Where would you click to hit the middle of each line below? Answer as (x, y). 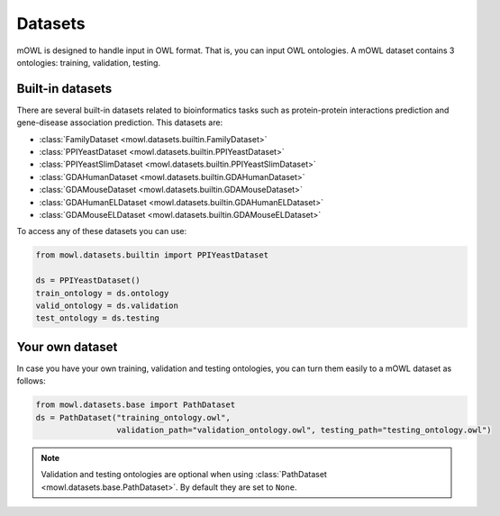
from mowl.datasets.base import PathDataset (136, 405)
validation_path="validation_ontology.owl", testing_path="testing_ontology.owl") (304, 430)
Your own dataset (67, 347)
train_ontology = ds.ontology (102, 293)
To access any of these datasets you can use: (102, 231)
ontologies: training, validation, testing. (89, 62)
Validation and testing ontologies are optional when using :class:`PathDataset (184, 475)
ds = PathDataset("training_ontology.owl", (133, 417)
